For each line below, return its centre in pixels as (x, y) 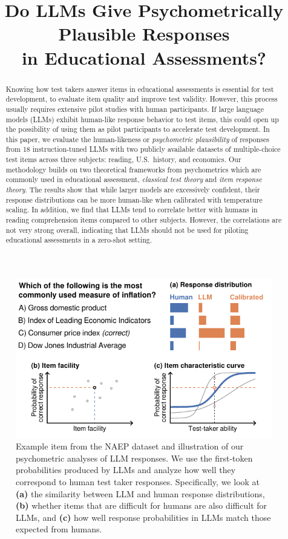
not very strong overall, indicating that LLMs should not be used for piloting (127, 230)
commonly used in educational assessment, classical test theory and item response (134, 179)
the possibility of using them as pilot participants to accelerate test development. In (138, 129)
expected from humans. (59, 529)
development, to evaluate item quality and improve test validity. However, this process (142, 99)
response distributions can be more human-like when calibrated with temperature (134, 199)
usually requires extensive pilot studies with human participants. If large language (135, 109)
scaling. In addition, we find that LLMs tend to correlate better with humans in (132, 210)
